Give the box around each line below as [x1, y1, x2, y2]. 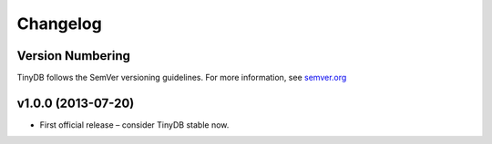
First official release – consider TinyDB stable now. [39, 119, 230, 130]
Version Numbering [16, 48, 131, 63]
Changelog [16, 14, 102, 34]
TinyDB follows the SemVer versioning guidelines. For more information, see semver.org [16, 72, 347, 83]
